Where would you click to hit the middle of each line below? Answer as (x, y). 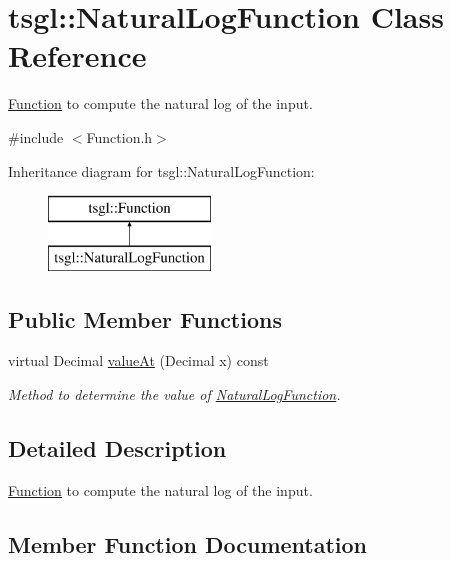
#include (36, 136)
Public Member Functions (145, 318)
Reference (77, 55)
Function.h (119, 136)
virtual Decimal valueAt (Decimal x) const (138, 360)
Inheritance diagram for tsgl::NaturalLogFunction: (161, 170)
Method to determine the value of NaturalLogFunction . (174, 394)
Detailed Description (117, 448)
